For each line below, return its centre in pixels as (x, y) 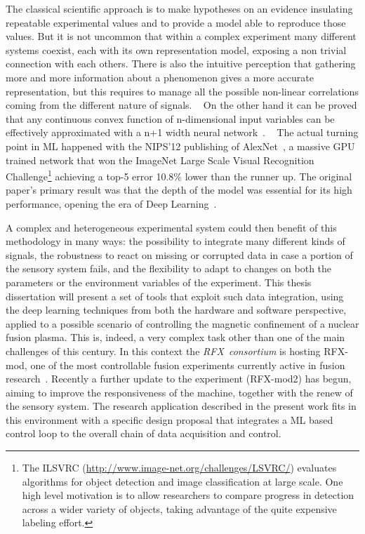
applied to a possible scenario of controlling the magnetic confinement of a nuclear (182, 323)
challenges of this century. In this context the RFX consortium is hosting (163, 351)
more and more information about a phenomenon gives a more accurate (160, 77)
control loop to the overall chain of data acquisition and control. (144, 433)
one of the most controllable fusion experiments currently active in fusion (188, 365)
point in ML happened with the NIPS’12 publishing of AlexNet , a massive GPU (180, 146)
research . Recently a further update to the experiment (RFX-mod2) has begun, (179, 379)
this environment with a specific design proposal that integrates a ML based (170, 419)
